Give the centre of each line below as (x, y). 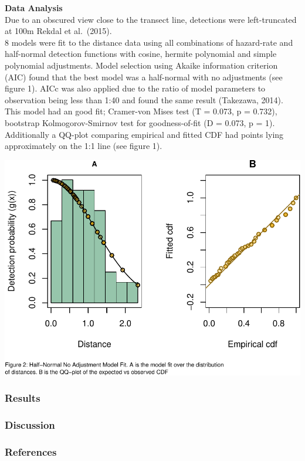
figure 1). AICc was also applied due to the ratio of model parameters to (135, 88)
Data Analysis (34, 8)
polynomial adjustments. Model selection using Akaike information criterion (141, 65)
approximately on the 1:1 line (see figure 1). (84, 146)
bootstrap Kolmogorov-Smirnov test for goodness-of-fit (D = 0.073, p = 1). (140, 122)
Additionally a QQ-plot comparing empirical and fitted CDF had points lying (144, 134)
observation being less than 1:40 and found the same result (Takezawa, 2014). (144, 99)
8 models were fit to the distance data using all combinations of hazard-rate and (149, 42)
